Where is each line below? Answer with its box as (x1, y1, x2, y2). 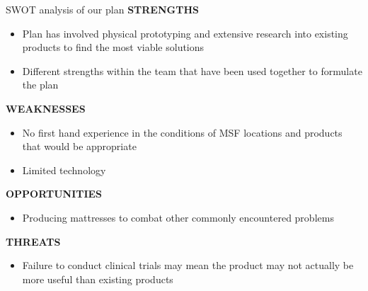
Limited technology (22, 162, 106, 177)
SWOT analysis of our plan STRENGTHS (6, 2, 199, 16)
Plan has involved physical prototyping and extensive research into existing (22, 25, 348, 40)
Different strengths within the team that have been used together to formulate (22, 63, 362, 78)
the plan (22, 77, 59, 92)
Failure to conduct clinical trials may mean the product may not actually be (22, 258, 354, 273)
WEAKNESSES (6, 101, 86, 115)
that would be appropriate (22, 139, 137, 154)
